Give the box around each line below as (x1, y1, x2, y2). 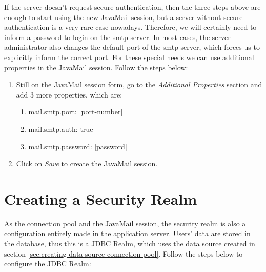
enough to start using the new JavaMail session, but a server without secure (4, 11, 243, 22)
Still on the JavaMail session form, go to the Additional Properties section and (16, 79, 262, 90)
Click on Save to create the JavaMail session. (16, 158, 158, 169)
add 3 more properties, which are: (16, 89, 122, 100)
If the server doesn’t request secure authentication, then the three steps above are (4, 2, 261, 12)
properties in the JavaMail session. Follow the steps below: (4, 62, 188, 72)
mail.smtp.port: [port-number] (28, 106, 123, 117)
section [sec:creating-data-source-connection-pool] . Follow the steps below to (4, 248, 243, 259)
